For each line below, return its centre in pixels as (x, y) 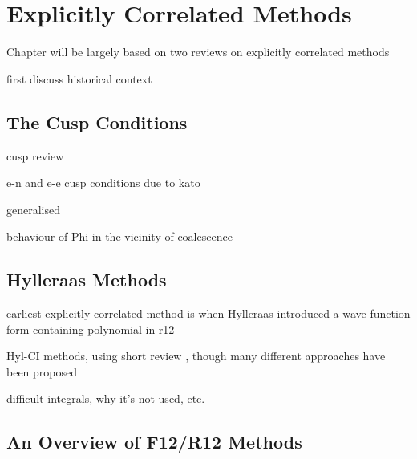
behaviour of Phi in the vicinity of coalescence (119, 236)
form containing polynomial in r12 (91, 329)
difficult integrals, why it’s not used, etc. (106, 398)
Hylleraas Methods (87, 280)
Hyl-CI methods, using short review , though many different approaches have (196, 356)
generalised (34, 209)
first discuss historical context (79, 78)
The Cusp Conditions (97, 122)
